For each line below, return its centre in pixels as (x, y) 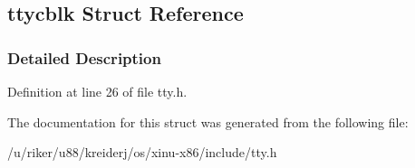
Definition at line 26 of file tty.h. (97, 91)
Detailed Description (84, 57)
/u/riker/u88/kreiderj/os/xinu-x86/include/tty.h (142, 152)
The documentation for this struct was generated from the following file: (208, 121)
